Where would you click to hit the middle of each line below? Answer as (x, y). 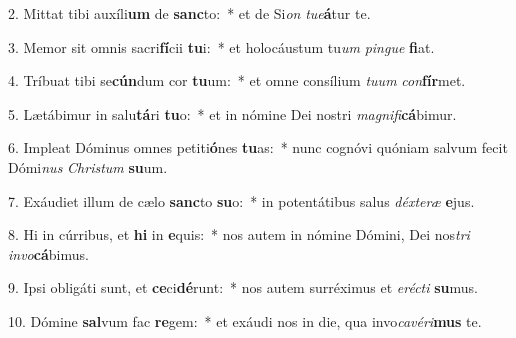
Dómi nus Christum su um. (88, 166)
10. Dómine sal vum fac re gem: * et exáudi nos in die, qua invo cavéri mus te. (245, 320)
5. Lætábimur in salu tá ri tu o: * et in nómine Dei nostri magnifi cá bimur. (232, 113)
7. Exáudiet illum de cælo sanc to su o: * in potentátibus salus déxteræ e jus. (241, 200)
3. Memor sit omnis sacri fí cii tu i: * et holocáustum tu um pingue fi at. (221, 46)
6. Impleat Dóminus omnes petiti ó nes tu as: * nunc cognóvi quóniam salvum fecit (258, 147)
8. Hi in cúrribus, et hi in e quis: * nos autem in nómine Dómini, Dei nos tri (239, 234)
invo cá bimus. (48, 253)
